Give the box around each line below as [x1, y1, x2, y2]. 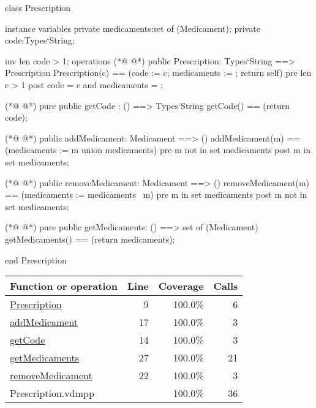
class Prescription [5, 1, 71, 13]
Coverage [158, 279, 204, 293]
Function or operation [10, 279, 118, 293]
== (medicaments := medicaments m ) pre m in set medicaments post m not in [5, 188, 307, 201]
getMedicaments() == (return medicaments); [5, 232, 175, 245]
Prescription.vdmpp [10, 386, 94, 401]
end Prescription [5, 253, 67, 266]
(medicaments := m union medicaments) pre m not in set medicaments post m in [5, 143, 310, 156]
